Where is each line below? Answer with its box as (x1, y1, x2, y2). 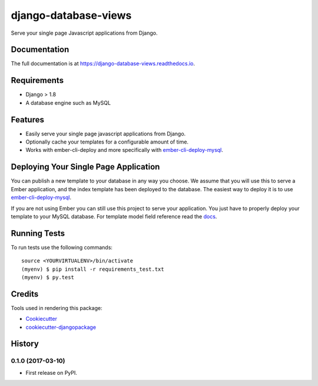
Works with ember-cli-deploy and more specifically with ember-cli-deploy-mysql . (25, 147, 224, 154)
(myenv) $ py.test (21, 274, 75, 281)
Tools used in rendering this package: (11, 304, 102, 311)
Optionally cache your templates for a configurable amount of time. (25, 138, 188, 145)
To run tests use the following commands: (11, 244, 113, 251)
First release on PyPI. (25, 369, 78, 376)
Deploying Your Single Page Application (11, 162, 160, 172)
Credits (11, 289, 39, 299)
